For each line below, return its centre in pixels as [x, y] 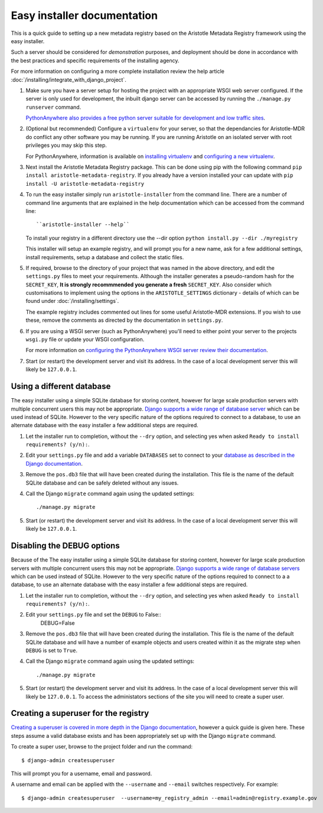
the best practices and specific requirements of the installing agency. [95, 60]
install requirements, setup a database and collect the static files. [105, 257]
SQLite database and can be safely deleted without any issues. [102, 483]
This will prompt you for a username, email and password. [81, 774]
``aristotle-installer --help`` [83, 225]
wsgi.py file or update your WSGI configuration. [85, 340]
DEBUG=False [58, 623]
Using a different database [61, 387]
